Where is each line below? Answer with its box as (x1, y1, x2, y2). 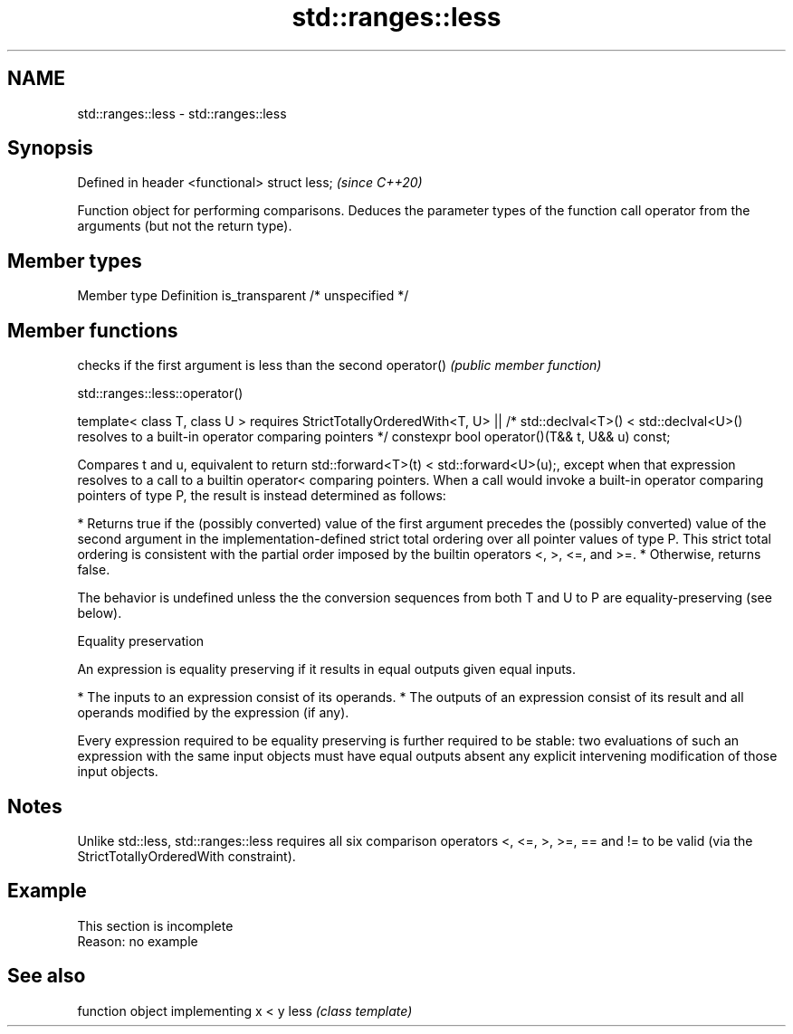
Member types (7, 249, 142, 272)
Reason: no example (77, 933, 198, 949)
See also (7, 964, 86, 988)
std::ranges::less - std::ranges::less (77, 105, 287, 121)
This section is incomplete (77, 917, 234, 934)
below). (77, 605, 122, 621)
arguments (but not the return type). (77, 218, 292, 234)
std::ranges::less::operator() (77, 385, 244, 402)
